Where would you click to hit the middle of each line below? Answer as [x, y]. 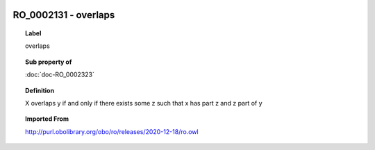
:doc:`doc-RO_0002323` [60, 75]
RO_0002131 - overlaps [64, 15]
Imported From [47, 119]
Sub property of [49, 62]
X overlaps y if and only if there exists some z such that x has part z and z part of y [144, 103]
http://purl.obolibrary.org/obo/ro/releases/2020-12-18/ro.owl [112, 131]
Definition [40, 90]
